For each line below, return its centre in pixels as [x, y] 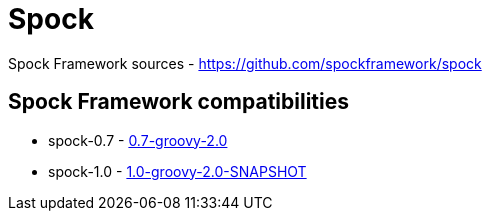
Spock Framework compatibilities [178, 102]
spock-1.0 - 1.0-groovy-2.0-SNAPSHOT [177, 171]
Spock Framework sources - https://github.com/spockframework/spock [245, 63]
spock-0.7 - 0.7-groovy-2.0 [138, 140]
